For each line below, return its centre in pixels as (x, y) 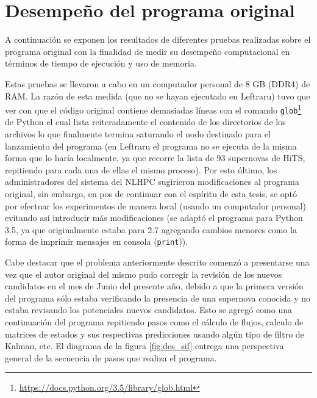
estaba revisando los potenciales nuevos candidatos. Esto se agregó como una (149, 310)
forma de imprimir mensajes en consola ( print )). (97, 241)
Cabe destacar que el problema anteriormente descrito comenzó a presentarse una (157, 262)
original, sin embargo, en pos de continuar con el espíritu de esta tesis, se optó (151, 193)
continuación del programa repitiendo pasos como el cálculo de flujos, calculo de (154, 321)
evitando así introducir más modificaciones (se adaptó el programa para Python (154, 218)
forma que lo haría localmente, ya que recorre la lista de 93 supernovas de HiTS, (155, 158)
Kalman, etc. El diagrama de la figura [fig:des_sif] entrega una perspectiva (144, 346)
